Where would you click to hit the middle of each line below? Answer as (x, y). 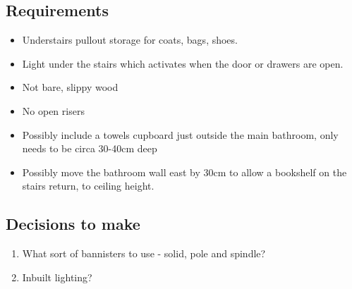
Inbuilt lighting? (57, 277)
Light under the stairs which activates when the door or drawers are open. (183, 63)
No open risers (53, 110)
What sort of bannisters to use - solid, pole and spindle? (144, 253)
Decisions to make (73, 224)
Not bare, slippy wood (70, 87)
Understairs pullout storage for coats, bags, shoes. (130, 40)
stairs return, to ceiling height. (88, 186)
